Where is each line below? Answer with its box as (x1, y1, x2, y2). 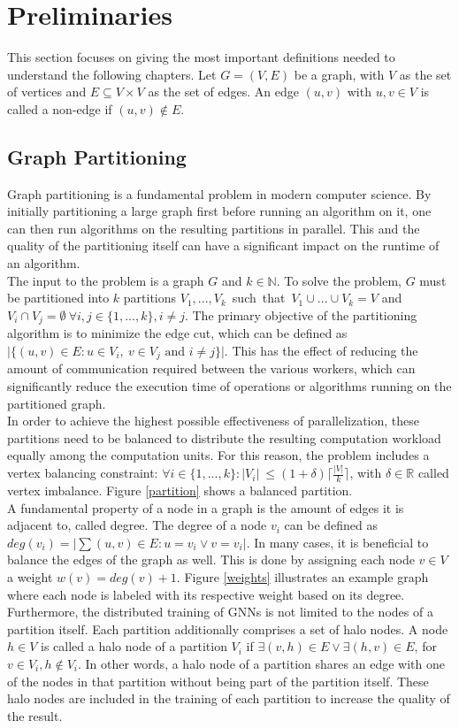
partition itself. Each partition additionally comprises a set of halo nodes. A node (7, 619, 448, 638)
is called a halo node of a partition (41, 637, 227, 655)
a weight (7, 568, 53, 586)
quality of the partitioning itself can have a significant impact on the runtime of (7, 236, 440, 255)
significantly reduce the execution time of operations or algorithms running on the (7, 376, 452, 395)
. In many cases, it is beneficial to (246, 533, 429, 551)
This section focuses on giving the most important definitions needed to (7, 48, 395, 66)
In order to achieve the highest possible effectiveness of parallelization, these (7, 411, 420, 430)
